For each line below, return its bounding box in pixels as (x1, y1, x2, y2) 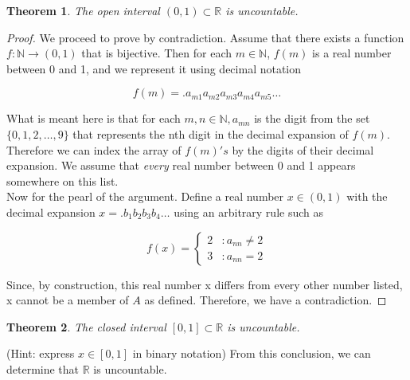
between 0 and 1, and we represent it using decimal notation (6, 60, 302, 76)
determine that (6, 360, 80, 377)
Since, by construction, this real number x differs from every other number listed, (6, 276, 403, 292)
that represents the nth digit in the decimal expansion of (72, 125, 349, 142)
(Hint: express (6, 345, 75, 362)
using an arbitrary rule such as (174, 203, 323, 220)
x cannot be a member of (6, 292, 129, 308)
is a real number (312, 45, 392, 61)
